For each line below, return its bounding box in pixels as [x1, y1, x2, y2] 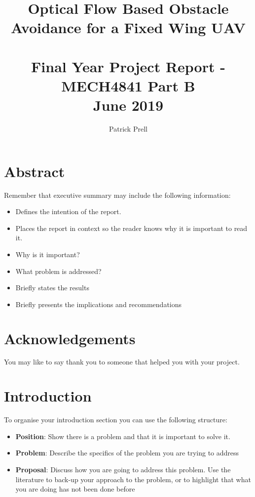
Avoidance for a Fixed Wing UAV [11, 17, 246, 38]
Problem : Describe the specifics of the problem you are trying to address [15, 448, 239, 458]
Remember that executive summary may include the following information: [4, 189, 231, 200]
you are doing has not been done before [15, 484, 135, 494]
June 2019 [93, 95, 164, 115]
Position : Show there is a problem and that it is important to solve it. [15, 431, 230, 441]
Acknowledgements [4, 328, 136, 348]
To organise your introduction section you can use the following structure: [4, 414, 227, 425]
